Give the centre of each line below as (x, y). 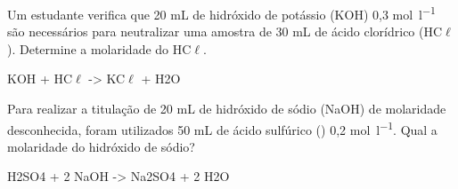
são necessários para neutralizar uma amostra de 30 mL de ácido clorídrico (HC (225, 31)
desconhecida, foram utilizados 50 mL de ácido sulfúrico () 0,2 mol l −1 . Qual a (222, 128)
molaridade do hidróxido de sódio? (101, 146)
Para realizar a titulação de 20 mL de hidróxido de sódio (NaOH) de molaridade (227, 109)
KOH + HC (40, 79)
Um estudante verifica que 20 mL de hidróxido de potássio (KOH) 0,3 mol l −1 (221, 13)
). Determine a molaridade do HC (99, 48)
